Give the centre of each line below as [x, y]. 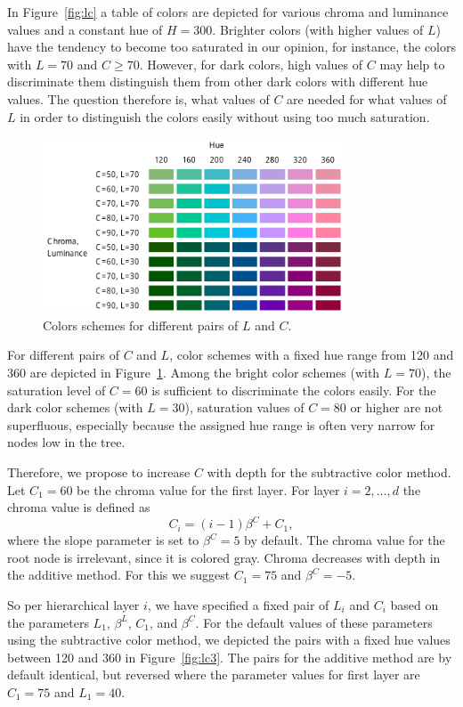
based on [414, 604]
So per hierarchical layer [73, 604]
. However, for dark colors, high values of [251, 64]
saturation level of [57, 390]
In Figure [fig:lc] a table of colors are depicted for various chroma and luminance [228, 12]
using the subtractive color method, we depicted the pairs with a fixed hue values [229, 640]
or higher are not [397, 407]
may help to [412, 64]
